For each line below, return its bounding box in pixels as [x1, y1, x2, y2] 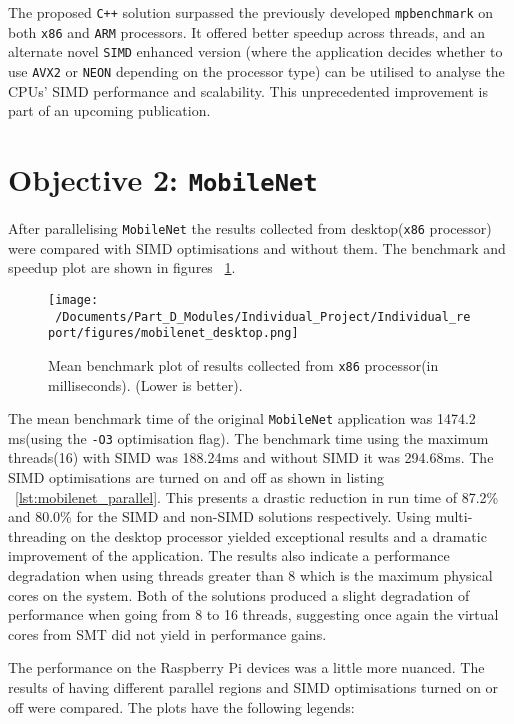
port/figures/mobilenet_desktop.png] [48, 326, 299, 341]
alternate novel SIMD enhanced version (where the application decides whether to [8, 41, 503, 62]
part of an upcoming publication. [8, 100, 211, 121]
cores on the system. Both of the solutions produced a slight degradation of [8, 584, 470, 605]
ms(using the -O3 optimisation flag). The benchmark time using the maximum [8, 427, 489, 448]
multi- [435, 506, 473, 527]
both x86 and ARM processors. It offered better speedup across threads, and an [8, 21, 485, 42]
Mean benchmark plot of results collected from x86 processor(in [48, 354, 439, 375]
